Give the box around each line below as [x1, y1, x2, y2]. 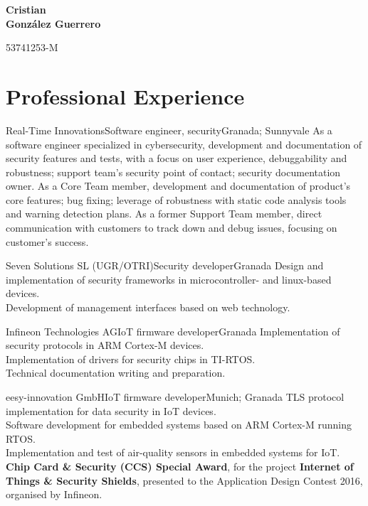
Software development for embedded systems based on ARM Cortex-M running [6, 417, 352, 432]
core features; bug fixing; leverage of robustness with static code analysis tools [6, 192, 347, 207]
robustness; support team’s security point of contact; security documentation [6, 164, 341, 179]
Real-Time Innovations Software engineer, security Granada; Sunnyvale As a [6, 122, 332, 137]
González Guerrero [6, 16, 101, 31]
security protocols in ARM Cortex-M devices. [6, 338, 204, 352]
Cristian [6, 2, 46, 16]
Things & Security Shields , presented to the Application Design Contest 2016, [6, 473, 363, 488]
